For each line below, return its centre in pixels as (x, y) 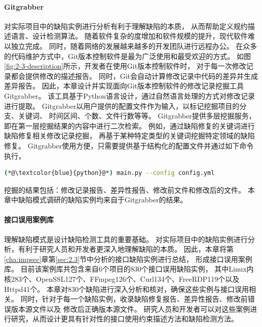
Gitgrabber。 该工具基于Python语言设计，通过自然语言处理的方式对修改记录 (130, 95)
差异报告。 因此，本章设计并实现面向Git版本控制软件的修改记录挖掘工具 (124, 86)
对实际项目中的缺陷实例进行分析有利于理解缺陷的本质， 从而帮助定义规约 (126, 26)
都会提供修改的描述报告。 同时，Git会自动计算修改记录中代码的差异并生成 (134, 76)
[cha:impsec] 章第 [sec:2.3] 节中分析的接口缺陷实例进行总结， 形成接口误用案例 (128, 259)
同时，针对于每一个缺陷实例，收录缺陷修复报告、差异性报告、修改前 (134, 299)
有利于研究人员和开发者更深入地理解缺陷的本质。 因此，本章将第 (126, 249)
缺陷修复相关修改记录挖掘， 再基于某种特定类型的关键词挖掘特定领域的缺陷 (129, 136)
